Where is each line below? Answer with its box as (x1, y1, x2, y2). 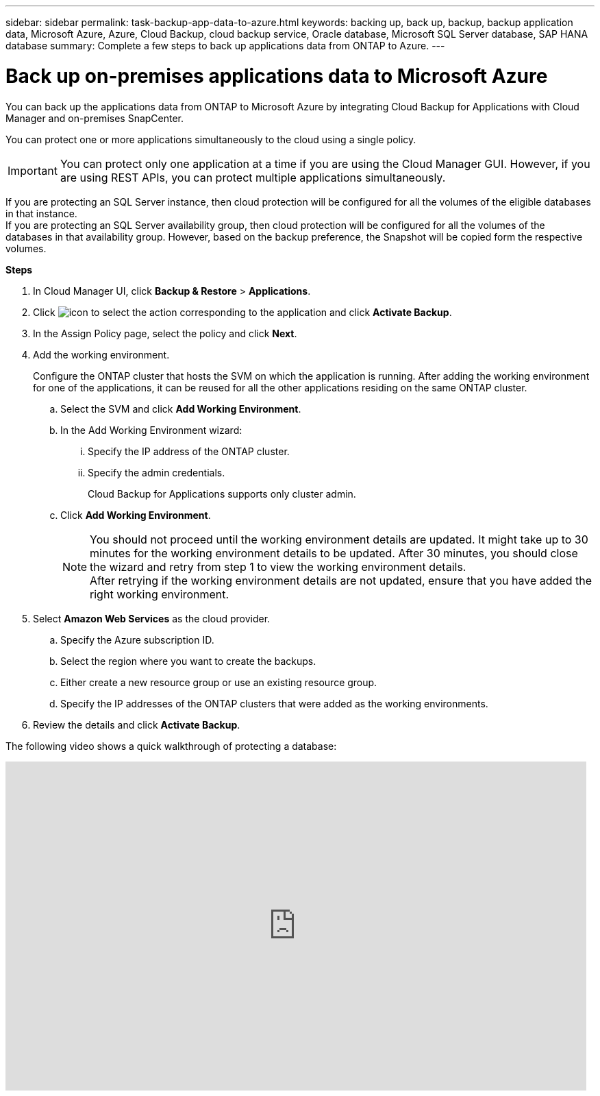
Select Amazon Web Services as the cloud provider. (33, 612, 271, 624)
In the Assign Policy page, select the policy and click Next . (33, 327, 297, 339)
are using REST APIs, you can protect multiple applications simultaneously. (60, 170, 446, 184)
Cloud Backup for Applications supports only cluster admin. (88, 487, 356, 500)
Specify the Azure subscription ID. (60, 633, 214, 646)
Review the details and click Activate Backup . (33, 718, 240, 731)
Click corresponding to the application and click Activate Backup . (33, 306, 452, 318)
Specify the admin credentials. (88, 466, 225, 478)
